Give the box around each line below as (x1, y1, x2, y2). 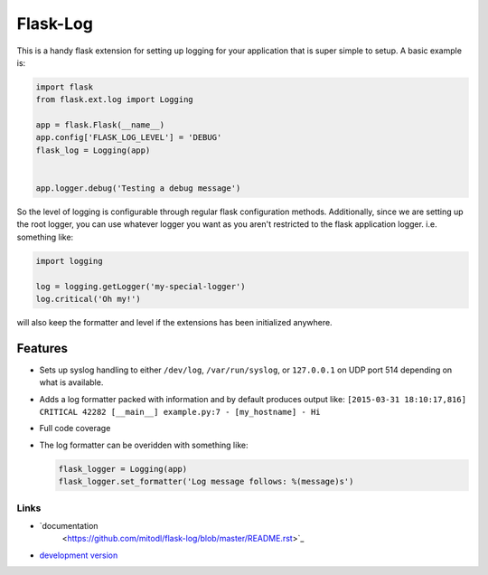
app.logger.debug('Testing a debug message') (35, 184, 241, 193)
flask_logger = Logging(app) (58, 464, 188, 474)
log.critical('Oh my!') (35, 294, 142, 304)
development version (39, 550, 118, 561)
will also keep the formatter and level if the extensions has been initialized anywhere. (16, 316, 333, 327)
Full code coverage (39, 423, 111, 434)
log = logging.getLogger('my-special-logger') (35, 281, 246, 291)
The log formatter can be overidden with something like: (39, 439, 249, 450)
